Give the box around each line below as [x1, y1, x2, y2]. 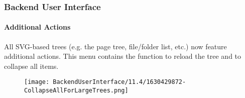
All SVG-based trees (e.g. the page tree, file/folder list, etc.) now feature [4, 41, 227, 51]
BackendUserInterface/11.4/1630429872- [53, 78, 186, 86]
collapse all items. [4, 60, 59, 71]
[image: [24, 78, 50, 86]
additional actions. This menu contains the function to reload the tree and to [4, 51, 241, 61]
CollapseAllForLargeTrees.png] [24, 87, 129, 94]
